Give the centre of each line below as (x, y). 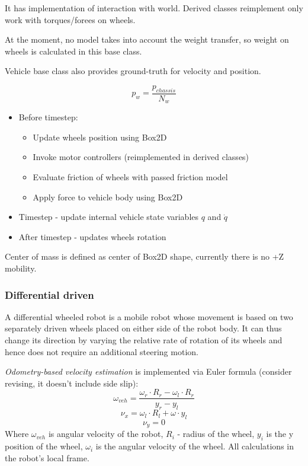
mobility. (21, 268)
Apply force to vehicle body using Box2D (108, 197)
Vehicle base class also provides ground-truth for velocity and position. (133, 71)
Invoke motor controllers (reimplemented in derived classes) (141, 157)
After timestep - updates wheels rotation (92, 236)
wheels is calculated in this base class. (73, 51)
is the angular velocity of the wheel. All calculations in (195, 446)
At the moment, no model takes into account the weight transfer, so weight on (147, 39)
